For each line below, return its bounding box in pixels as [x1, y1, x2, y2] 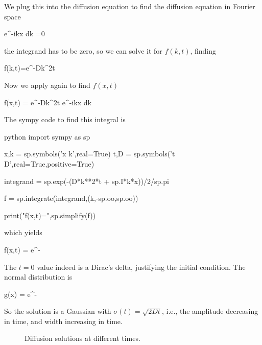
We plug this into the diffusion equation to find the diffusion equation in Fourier [4, 1, 255, 11]
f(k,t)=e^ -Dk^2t [4, 62, 55, 73]
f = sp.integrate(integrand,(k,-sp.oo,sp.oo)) [4, 193, 138, 203]
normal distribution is [4, 271, 73, 282]
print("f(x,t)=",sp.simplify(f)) [4, 210, 96, 220]
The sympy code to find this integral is [4, 114, 126, 125]
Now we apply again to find [4, 79, 90, 90]
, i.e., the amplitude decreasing [161, 306, 258, 316]
